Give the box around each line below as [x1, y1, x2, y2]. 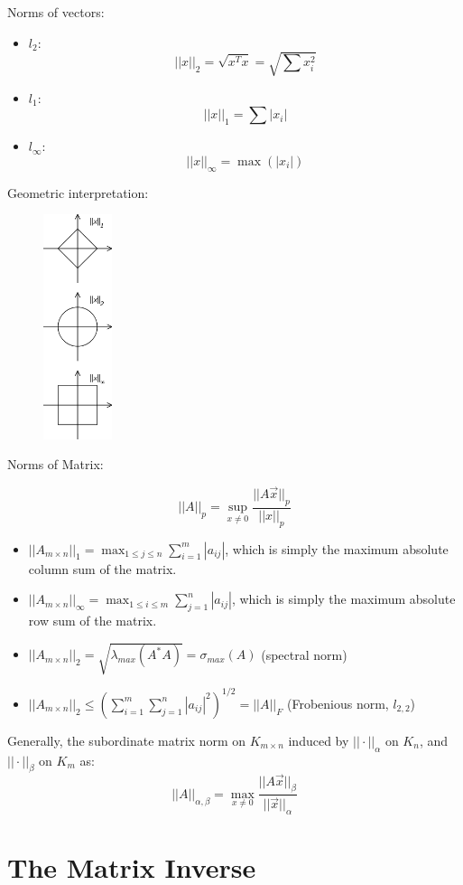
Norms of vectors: [7, 3, 105, 21]
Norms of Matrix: [7, 455, 104, 474]
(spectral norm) [261, 645, 347, 664]
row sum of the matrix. [28, 611, 157, 630]
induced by [288, 730, 349, 749]
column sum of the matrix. [28, 559, 177, 578]
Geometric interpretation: [7, 183, 149, 202]
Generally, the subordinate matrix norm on [7, 730, 246, 749]
